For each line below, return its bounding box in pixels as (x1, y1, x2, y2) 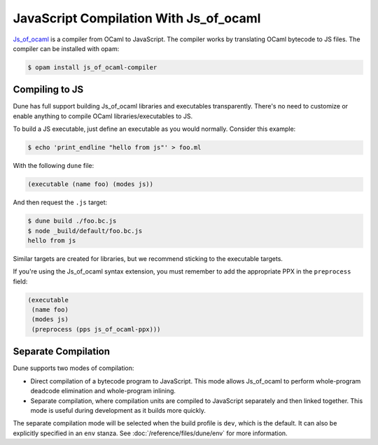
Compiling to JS (13, 84, 84, 96)
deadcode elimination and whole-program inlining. (30, 387, 176, 395)
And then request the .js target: (13, 198, 108, 206)
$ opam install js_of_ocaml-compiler (27, 63, 157, 71)
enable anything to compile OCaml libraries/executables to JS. (13, 112, 192, 120)
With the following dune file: (13, 162, 94, 170)
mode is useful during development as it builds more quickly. (30, 406, 206, 414)
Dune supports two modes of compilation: (13, 364, 134, 372)
